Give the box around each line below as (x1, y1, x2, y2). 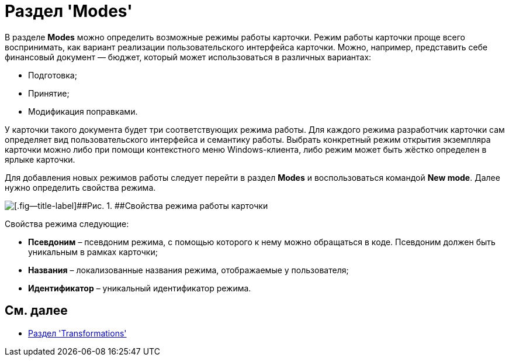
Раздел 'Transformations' (28, 328, 127, 338)
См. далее (5, 303, 68, 318)
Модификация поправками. (28, 106, 138, 116)
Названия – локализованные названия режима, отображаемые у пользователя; (28, 264, 349, 275)
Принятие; (28, 88, 70, 98)
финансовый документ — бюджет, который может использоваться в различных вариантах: (5, 51, 372, 62)
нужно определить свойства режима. (5, 182, 156, 192)
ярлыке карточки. (5, 154, 75, 164)
